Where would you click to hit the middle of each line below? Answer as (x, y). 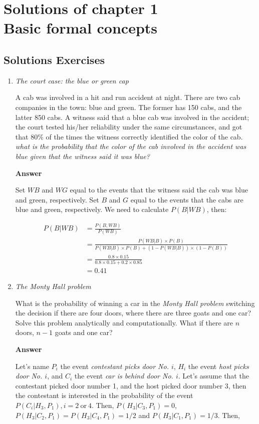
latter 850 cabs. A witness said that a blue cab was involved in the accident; (132, 117)
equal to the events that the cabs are (187, 199)
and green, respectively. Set (57, 199)
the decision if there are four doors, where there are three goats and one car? (133, 313)
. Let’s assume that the (213, 376)
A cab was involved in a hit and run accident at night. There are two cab (128, 97)
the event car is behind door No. (124, 376)
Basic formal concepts (81, 28)
